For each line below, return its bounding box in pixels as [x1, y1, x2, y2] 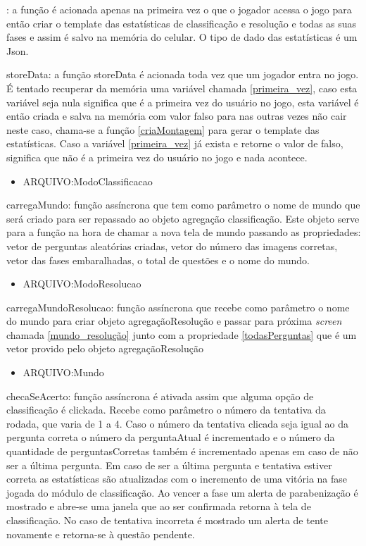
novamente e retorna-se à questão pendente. [6, 526, 195, 541]
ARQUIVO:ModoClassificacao [23, 173, 153, 188]
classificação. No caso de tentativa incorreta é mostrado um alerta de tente [6, 513, 328, 527]
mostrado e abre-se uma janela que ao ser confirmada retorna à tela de [6, 499, 311, 514]
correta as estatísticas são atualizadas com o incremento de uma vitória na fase [6, 471, 348, 486]
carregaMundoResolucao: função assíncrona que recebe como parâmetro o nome [6, 299, 350, 314]
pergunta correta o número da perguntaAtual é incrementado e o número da [6, 430, 335, 445]
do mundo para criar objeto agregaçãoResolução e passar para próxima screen [6, 314, 342, 328]
